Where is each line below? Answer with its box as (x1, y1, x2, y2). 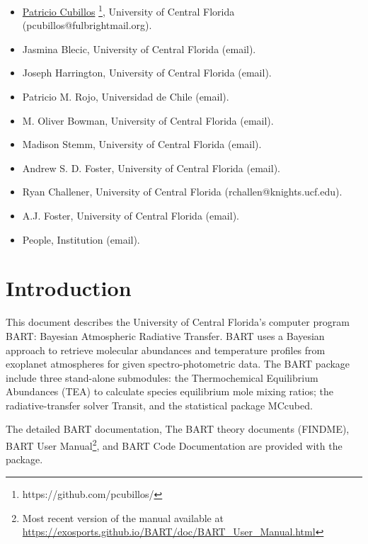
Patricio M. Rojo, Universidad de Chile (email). (22, 89, 229, 104)
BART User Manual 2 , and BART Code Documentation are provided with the (6, 436, 343, 453)
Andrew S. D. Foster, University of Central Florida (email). (22, 160, 280, 175)
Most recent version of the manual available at (22, 510, 224, 525)
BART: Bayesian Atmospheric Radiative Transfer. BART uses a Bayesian (6, 328, 325, 343)
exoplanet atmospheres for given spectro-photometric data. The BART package (6, 356, 350, 371)
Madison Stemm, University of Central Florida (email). (22, 137, 262, 152)
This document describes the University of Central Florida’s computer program (6, 314, 350, 329)
